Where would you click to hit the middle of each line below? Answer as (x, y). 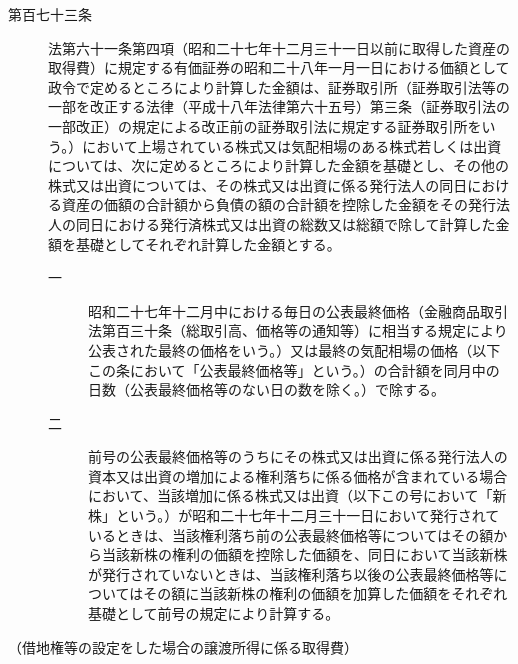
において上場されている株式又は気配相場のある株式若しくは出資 (292, 145)
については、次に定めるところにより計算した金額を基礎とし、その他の (279, 165)
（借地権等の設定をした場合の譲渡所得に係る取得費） (183, 646)
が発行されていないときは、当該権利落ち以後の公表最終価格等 (291, 573)
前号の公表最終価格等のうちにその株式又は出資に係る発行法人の (298, 456)
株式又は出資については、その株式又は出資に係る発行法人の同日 (258, 184)
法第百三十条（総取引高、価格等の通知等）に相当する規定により (298, 330)
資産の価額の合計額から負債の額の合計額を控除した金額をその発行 (278, 204)
